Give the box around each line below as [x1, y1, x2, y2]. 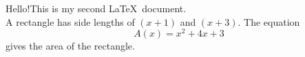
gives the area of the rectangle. [6, 39, 135, 53]
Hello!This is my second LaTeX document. [6, 1, 187, 15]
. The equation [238, 14, 300, 28]
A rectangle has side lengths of [6, 14, 135, 28]
